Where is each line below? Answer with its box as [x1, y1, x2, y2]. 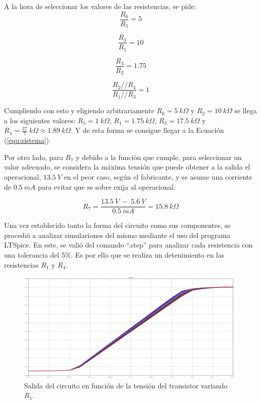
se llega [234, 105, 257, 116]
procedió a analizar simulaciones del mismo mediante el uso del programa [4, 229, 230, 240]
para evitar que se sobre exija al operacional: [38, 181, 176, 192]
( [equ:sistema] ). [4, 135, 51, 145]
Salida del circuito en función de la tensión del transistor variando [24, 380, 228, 390]
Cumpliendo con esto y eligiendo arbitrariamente [4, 105, 154, 116]
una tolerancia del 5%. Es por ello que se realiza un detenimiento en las [4, 250, 225, 260]
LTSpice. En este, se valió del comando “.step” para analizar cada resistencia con [4, 239, 253, 250]
